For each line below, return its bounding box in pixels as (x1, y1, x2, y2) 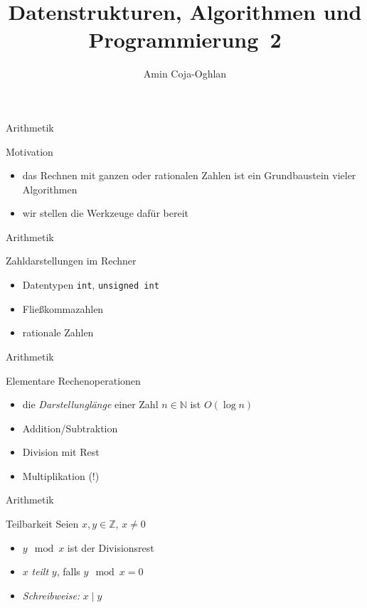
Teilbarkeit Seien (6, 516, 79, 531)
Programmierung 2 (88, 25, 282, 54)
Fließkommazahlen (22, 301, 104, 316)
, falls (56, 564, 80, 579)
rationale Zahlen (22, 325, 94, 340)
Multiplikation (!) (22, 468, 100, 483)
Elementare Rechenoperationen (6, 373, 141, 388)
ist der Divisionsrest (67, 540, 154, 555)
